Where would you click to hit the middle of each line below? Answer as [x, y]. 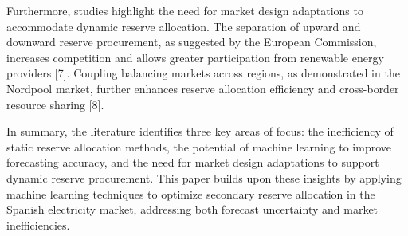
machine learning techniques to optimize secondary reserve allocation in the [191, 193]
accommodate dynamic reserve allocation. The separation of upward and [184, 26]
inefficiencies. [38, 224]
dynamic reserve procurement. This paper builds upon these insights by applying [204, 177]
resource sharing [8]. [55, 104]
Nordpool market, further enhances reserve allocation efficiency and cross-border [203, 88]
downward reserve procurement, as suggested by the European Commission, [192, 42]
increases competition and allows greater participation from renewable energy [195, 57]
